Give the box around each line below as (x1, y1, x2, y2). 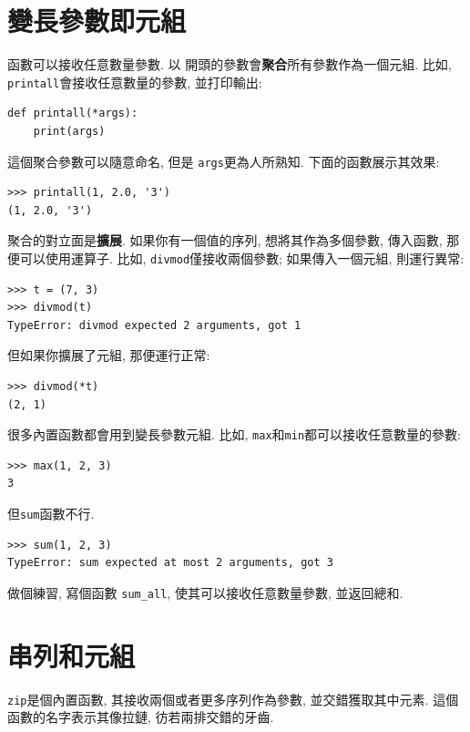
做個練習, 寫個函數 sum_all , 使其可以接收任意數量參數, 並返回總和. (7, 583, 404, 602)
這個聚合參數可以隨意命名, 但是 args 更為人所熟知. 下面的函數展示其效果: (7, 151, 440, 170)
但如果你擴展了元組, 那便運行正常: (7, 345, 210, 365)
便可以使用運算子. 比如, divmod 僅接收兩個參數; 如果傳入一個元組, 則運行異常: (7, 249, 465, 267)
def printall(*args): (7, 107, 138, 120)
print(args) (33, 124, 106, 138)
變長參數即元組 (7, 2, 187, 39)
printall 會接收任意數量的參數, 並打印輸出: (7, 72, 262, 91)
